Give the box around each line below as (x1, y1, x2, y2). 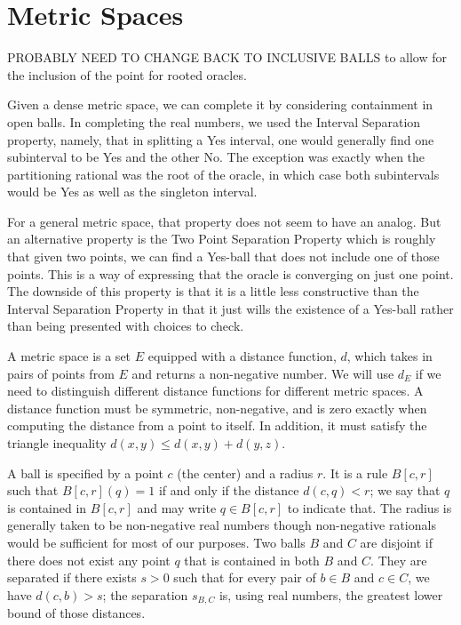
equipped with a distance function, (147, 347, 337, 365)
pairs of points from (7, 364, 115, 382)
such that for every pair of (173, 568, 316, 587)
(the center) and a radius (177, 463, 314, 482)
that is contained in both (184, 550, 320, 569)
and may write (137, 498, 217, 517)
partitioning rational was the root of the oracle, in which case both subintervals (7, 164, 440, 183)
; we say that (370, 481, 441, 500)
